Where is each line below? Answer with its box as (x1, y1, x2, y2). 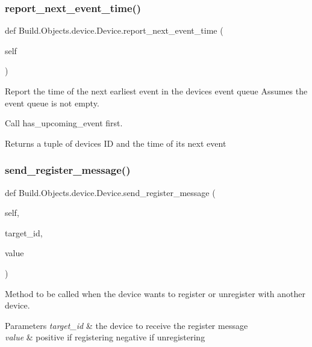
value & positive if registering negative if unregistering (5, 331, 205, 343)
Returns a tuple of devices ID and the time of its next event (5, 137, 226, 149)
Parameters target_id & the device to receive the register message (5, 319, 248, 331)
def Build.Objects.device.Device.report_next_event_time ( (5, 24, 223, 37)
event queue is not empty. (5, 96, 99, 109)
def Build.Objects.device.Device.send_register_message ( (5, 186, 216, 198)
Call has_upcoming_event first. (5, 117, 123, 129)
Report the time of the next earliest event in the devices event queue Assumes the (5, 85, 308, 97)
